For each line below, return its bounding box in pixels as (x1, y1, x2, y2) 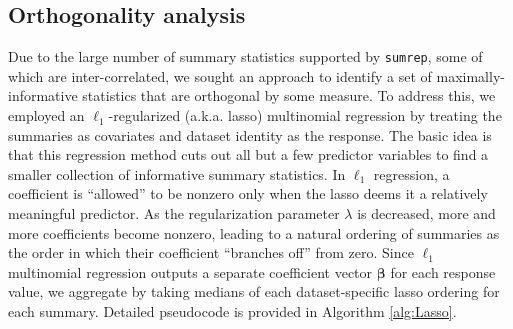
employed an (8, 105, 85, 126)
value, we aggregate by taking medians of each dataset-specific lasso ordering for (8, 281, 500, 302)
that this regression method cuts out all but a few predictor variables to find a (8, 144, 489, 165)
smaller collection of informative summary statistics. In (8, 163, 346, 184)
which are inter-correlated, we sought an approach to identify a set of (8, 65, 432, 86)
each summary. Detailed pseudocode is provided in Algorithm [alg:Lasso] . (8, 300, 457, 321)
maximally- (436, 65, 505, 86)
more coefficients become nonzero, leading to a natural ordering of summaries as (8, 222, 500, 243)
